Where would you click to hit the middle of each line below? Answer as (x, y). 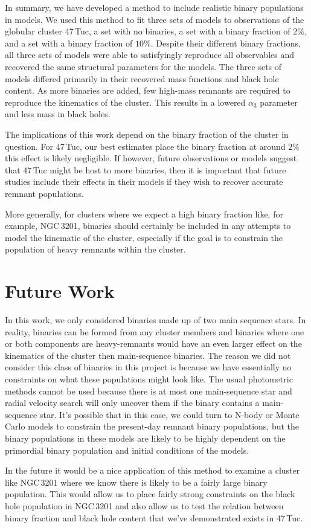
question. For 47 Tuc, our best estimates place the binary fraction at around (145, 146)
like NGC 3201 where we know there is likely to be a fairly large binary (136, 482)
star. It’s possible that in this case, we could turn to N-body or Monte (170, 414)
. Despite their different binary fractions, (226, 43)
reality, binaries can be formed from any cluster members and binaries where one (155, 331)
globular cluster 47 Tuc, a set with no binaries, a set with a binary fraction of (148, 31)
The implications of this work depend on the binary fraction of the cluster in (147, 134)
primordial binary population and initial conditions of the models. (127, 450)
